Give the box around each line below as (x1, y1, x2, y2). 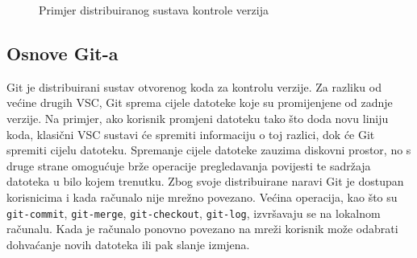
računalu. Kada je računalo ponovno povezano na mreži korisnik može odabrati (6, 220, 398, 237)
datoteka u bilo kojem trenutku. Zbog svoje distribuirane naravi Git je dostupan (6, 173, 404, 190)
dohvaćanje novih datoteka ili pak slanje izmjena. (6, 235, 250, 252)
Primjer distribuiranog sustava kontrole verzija (39, 2, 269, 18)
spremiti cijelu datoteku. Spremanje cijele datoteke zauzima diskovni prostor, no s (6, 141, 411, 158)
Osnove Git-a (6, 40, 119, 65)
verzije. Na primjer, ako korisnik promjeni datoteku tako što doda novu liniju (6, 109, 389, 126)
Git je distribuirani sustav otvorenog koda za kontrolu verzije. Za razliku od (6, 78, 382, 95)
